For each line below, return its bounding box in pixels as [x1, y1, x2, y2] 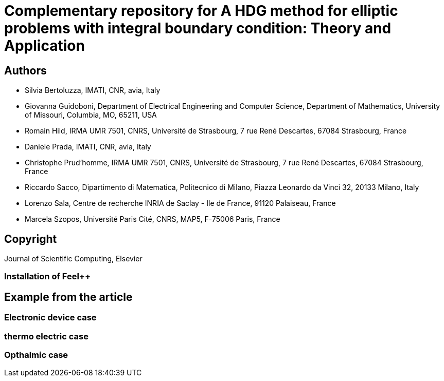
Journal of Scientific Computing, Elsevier [4, 254, 143, 263]
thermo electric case [4, 331, 88, 341]
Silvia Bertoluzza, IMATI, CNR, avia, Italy [25, 86, 161, 95]
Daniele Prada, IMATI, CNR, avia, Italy [25, 142, 151, 151]
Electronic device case [4, 312, 97, 323]
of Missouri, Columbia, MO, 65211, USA [25, 110, 157, 120]
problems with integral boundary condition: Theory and [4, 20, 392, 37]
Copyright [4, 232, 57, 245]
